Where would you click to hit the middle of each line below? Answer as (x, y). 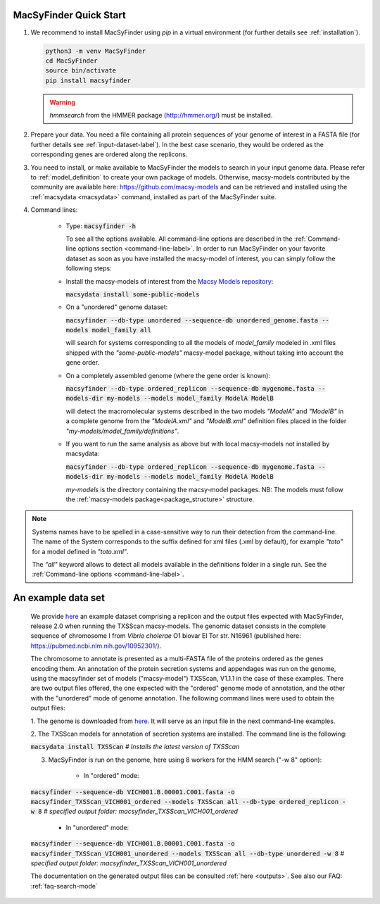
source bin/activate (81, 71)
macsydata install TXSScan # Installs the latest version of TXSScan (135, 747)
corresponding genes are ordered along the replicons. (109, 154)
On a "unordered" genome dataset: (117, 307)
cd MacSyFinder (71, 61)
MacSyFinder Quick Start (69, 15)
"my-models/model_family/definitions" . (122, 431)
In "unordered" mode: (97, 827)
